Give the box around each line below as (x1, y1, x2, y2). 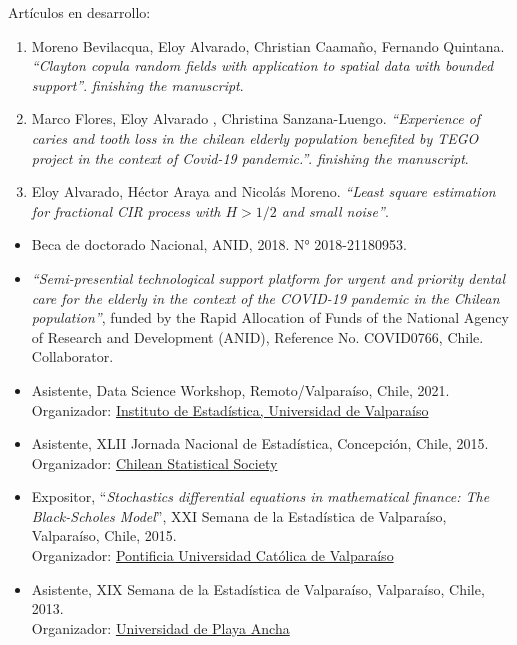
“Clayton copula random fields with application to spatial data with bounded (31, 55, 494, 76)
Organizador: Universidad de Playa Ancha (31, 617, 290, 638)
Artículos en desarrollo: (8, 2, 151, 22)
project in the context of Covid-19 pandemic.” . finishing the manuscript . (31, 147, 469, 168)
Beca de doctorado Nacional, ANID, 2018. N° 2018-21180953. (31, 234, 407, 255)
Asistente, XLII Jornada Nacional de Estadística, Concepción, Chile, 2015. (31, 433, 489, 454)
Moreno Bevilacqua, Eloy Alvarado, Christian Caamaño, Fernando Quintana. (31, 35, 505, 56)
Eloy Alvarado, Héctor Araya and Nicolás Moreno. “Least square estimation (31, 181, 496, 202)
